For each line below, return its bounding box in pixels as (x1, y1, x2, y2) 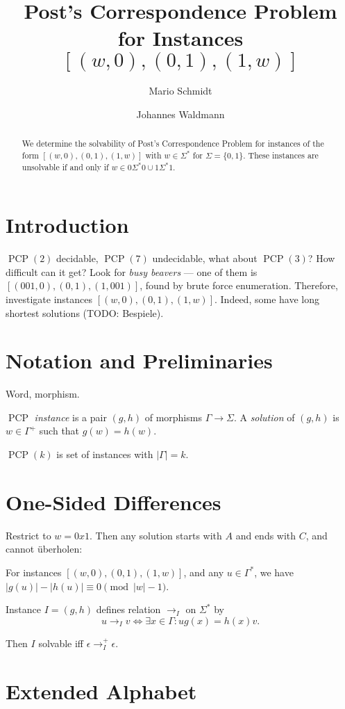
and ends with (235, 528, 296, 542)
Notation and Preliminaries (6, 346, 273, 375)
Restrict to (6, 528, 51, 542)
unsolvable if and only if (22, 161, 109, 172)
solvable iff (38, 635, 84, 650)
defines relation (96, 602, 161, 617)
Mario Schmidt (149, 83, 212, 98)
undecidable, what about (152, 251, 258, 266)
